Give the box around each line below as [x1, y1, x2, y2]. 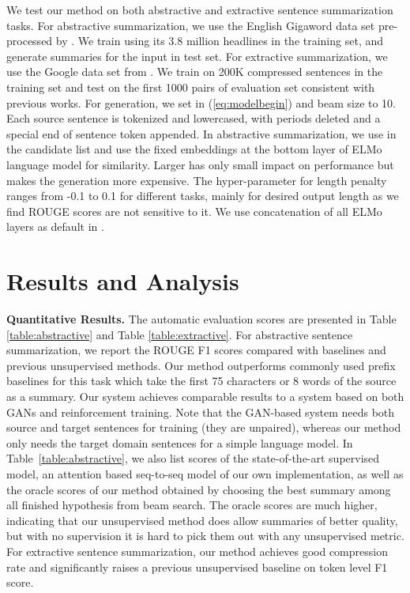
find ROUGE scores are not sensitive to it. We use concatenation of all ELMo [6, 202, 382, 219]
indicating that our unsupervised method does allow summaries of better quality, [6, 512, 398, 528]
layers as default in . [6, 218, 104, 235]
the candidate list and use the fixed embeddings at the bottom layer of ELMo [6, 141, 382, 157]
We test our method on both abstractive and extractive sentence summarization [6, 2, 393, 17]
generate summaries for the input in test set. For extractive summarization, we [6, 47, 388, 64]
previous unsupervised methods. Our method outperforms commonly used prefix [6, 357, 396, 373]
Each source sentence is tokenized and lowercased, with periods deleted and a [6, 110, 381, 127]
